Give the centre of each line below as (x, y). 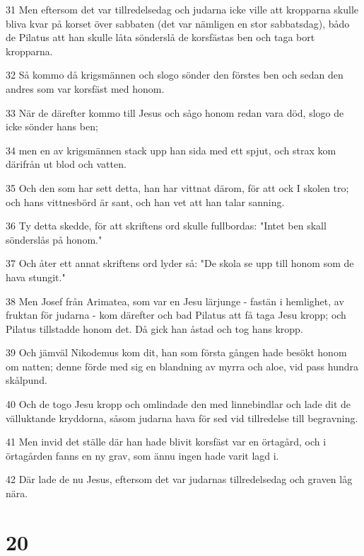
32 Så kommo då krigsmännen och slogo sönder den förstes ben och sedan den (175, 75)
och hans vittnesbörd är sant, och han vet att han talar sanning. (145, 202)
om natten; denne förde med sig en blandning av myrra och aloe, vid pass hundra (182, 366)
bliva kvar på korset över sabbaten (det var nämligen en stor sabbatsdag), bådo (178, 23)
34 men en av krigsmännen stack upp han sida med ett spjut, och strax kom (171, 150)
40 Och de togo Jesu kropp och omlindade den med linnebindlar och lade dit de (178, 404)
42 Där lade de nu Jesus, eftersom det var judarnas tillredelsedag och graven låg (179, 479)
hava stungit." (36, 277)
